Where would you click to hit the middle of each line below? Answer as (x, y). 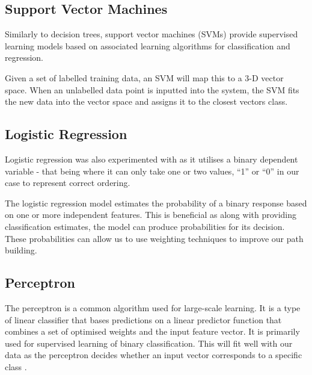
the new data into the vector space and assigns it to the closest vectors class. (146, 101)
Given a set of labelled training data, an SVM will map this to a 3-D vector (144, 77)
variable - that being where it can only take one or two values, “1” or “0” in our (152, 171)
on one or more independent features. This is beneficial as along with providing (151, 215)
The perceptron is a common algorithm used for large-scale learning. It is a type (153, 307)
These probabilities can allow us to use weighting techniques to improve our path (154, 238)
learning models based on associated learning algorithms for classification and (148, 45)
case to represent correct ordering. (68, 183)
